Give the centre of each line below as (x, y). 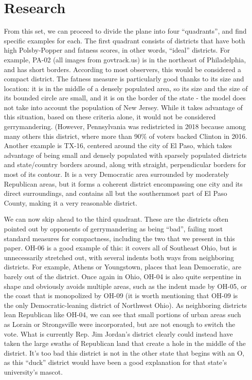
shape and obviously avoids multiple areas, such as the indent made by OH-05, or (126, 286)
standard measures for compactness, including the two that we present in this (119, 238)
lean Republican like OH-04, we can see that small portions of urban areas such (123, 314)
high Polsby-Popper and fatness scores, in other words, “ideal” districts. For (117, 50)
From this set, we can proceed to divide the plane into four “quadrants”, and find (125, 31)
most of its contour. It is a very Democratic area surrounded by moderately (117, 174)
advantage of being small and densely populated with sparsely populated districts (126, 155)
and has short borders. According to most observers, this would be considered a (123, 69)
